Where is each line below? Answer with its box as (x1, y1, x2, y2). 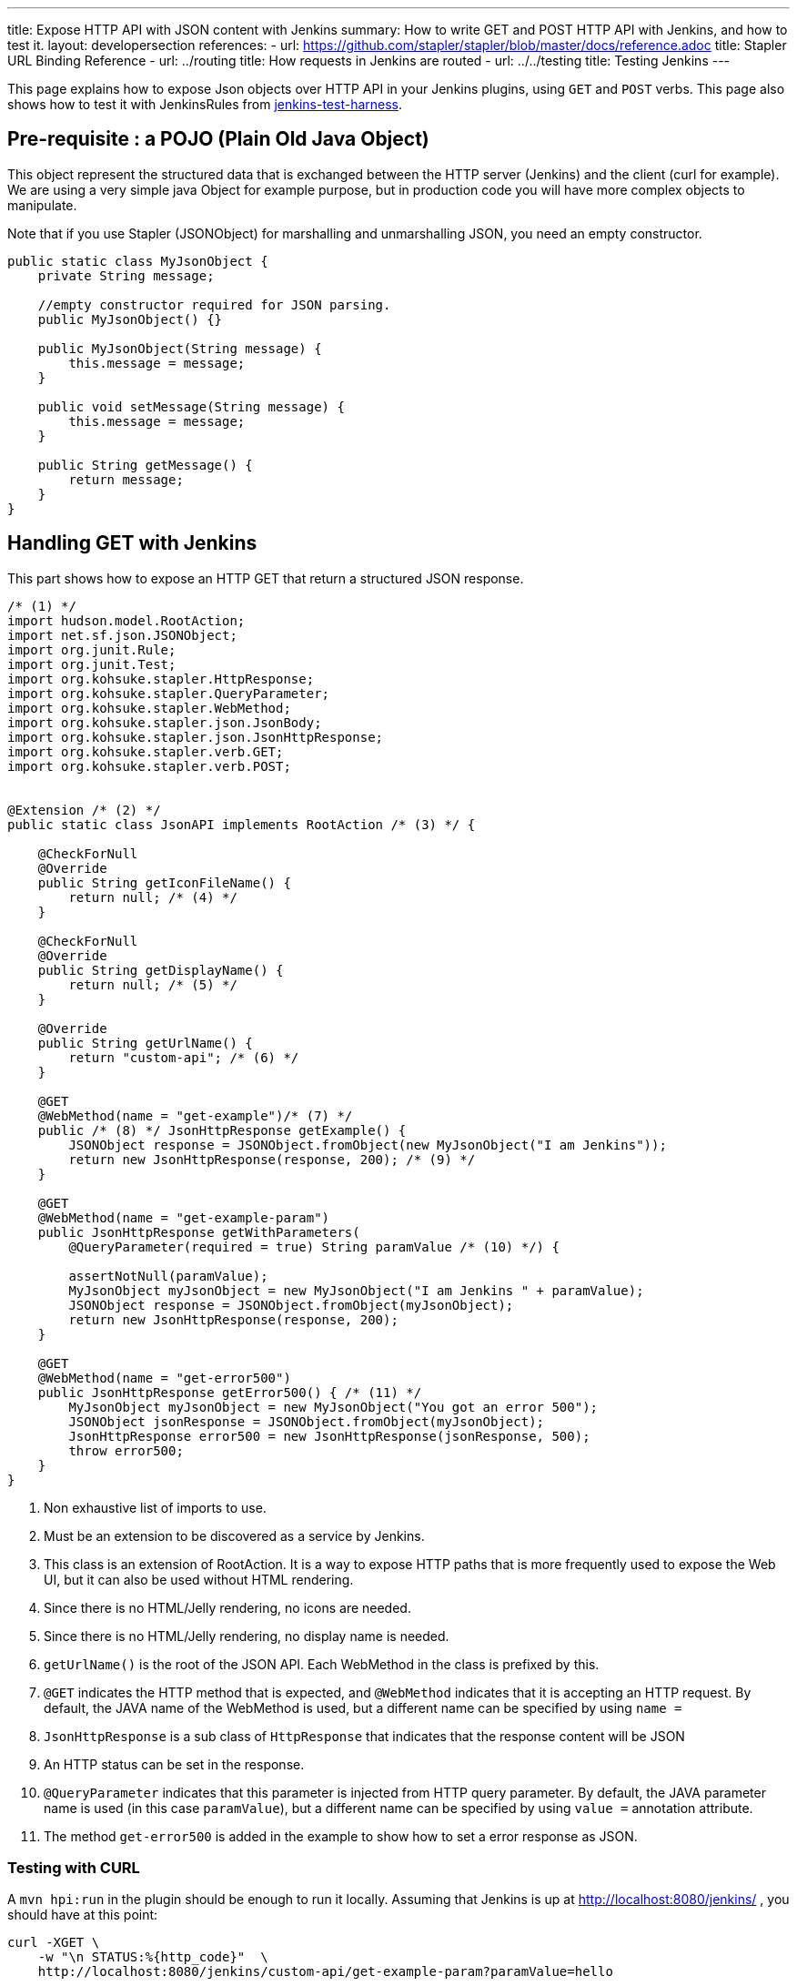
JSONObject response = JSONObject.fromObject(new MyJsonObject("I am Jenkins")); (68, 1137, 667, 1152)
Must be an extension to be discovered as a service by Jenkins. (44, 1527, 425, 1544)
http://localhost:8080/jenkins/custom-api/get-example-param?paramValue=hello (37, 1964, 613, 1980)
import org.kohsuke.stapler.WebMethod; (7, 700, 291, 715)
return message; (68, 471, 184, 487)
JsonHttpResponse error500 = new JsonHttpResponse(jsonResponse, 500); (68, 1428, 590, 1444)
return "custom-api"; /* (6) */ (68, 1049, 299, 1065)
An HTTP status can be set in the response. (44, 1756, 305, 1772)
